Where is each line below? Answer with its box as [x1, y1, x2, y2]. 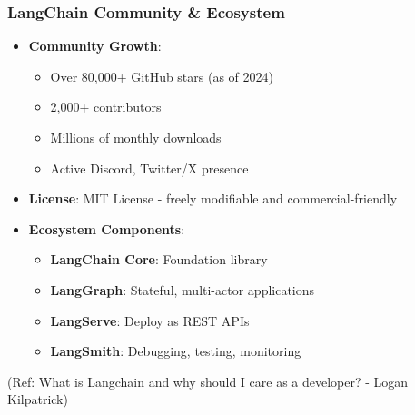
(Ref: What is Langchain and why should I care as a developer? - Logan [7, 371, 409, 390]
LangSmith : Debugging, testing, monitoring [50, 341, 301, 361]
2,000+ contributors [50, 97, 162, 116]
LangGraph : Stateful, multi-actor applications [50, 280, 315, 299]
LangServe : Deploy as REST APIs [50, 311, 250, 330]
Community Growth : [28, 36, 162, 55]
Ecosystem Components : [28, 219, 185, 238]
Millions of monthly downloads [50, 128, 222, 146]
